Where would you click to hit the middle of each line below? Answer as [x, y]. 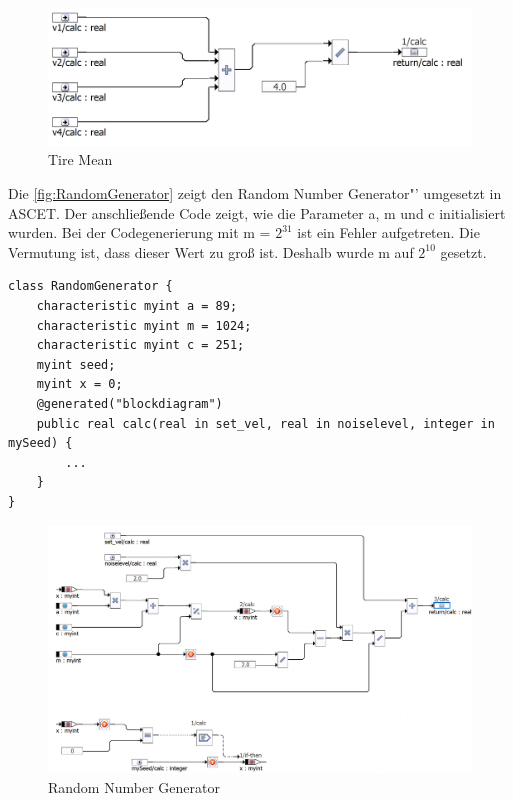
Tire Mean [80, 159]
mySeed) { [40, 443]
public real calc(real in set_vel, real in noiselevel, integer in [265, 423]
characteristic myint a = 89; [137, 306]
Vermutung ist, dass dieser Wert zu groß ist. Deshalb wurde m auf [211, 251]
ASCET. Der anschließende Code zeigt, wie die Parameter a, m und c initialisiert [257, 212]
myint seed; [76, 364]
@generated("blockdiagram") [129, 404]
